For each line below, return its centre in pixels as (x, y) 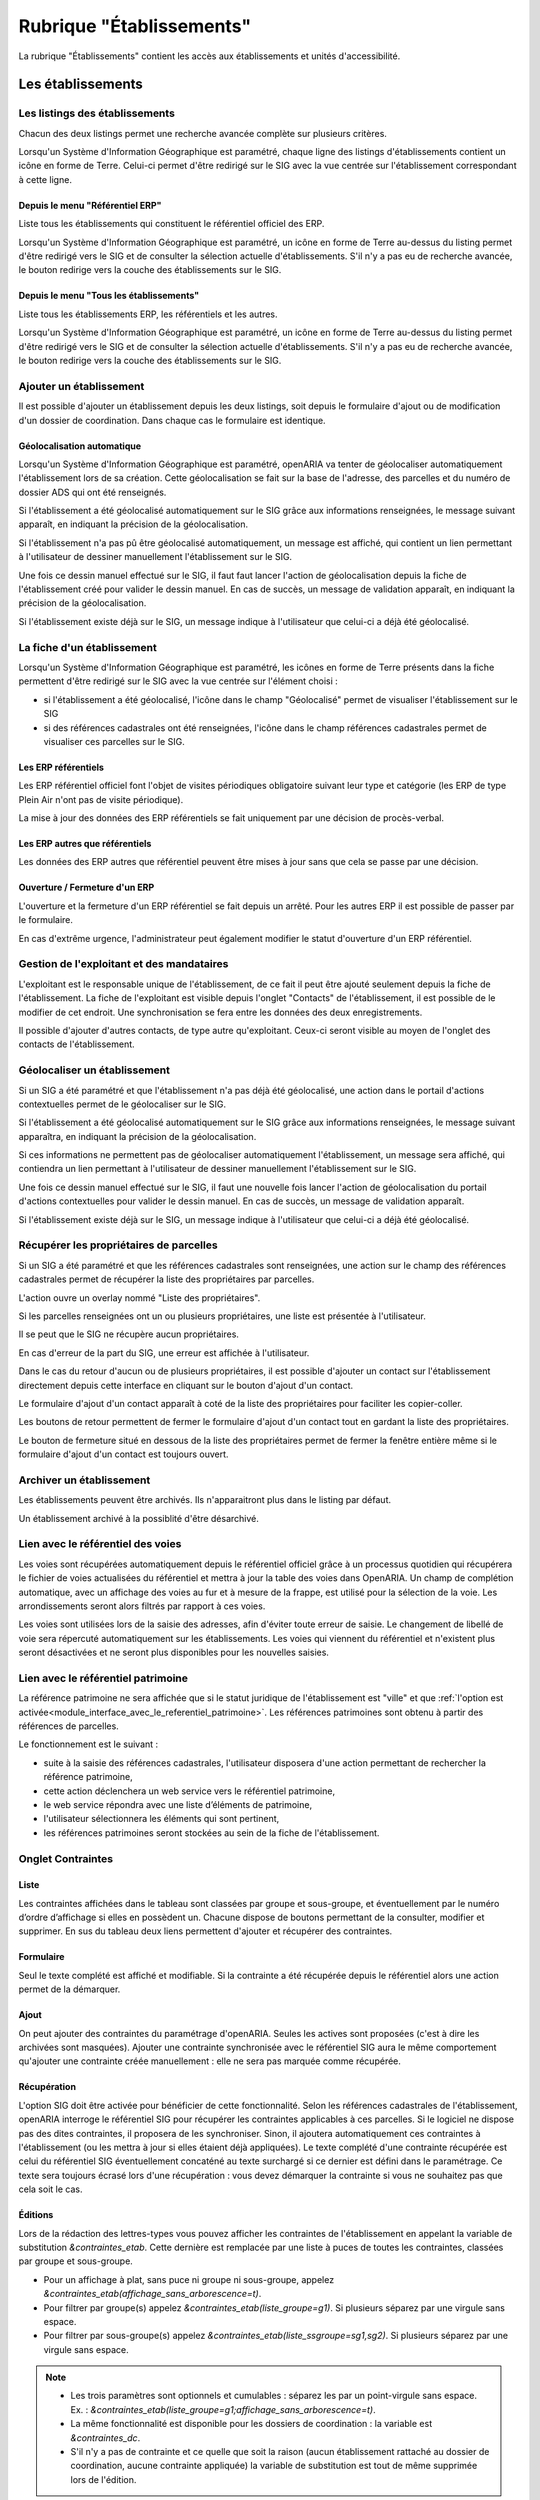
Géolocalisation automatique (80, 446)
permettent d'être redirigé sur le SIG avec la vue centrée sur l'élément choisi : (178, 681)
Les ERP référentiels (61, 767)
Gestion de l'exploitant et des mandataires (123, 964)
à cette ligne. (45, 179)
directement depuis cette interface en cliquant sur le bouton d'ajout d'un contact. (186, 1385)
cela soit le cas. (50, 2189)
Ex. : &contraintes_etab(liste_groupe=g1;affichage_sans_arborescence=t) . (223, 2409)
